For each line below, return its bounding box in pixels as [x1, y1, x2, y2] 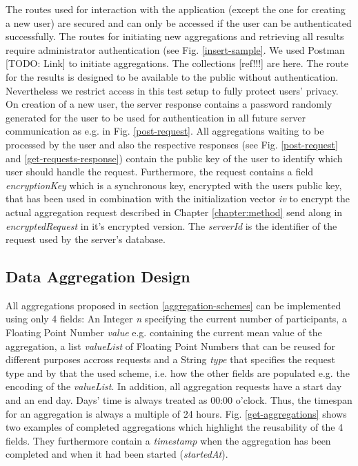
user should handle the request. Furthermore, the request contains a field [6, 164, 314, 179]
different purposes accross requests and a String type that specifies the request [6, 352, 335, 367]
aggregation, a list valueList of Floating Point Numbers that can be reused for [6, 338, 336, 353]
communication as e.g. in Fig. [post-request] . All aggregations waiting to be [6, 124, 324, 138]
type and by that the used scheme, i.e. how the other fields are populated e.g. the [6, 365, 350, 380]
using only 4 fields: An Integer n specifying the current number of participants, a [6, 311, 347, 326]
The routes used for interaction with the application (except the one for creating [6, 2, 346, 16]
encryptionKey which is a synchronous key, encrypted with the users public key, [6, 177, 342, 192]
